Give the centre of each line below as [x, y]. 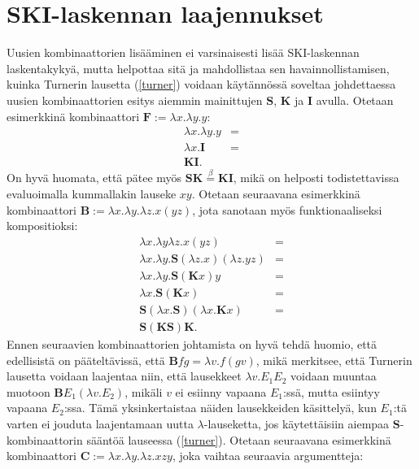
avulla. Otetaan [355, 100]
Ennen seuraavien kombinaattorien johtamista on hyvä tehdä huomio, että [192, 343]
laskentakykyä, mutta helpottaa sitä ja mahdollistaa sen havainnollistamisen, [198, 68]
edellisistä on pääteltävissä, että [86, 360]
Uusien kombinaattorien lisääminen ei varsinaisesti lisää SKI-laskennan [183, 52]
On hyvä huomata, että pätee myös [94, 178]
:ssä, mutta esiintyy [332, 391]
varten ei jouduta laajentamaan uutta [100, 423]
